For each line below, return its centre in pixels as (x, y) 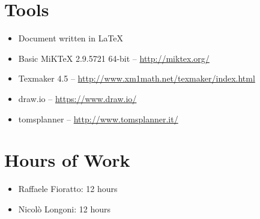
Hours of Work (67, 160)
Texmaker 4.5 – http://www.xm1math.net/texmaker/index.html (137, 78)
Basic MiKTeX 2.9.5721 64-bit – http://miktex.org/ (114, 58)
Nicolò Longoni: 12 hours (64, 208)
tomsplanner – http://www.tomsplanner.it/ (98, 118)
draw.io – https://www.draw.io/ (77, 98)
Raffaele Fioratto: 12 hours (68, 189)
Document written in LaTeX (71, 38)
